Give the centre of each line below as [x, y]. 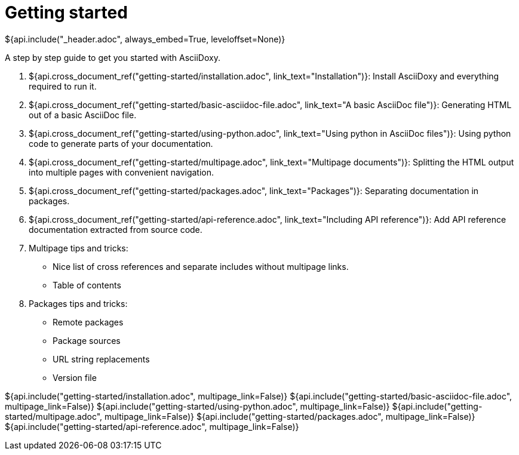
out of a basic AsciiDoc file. [83, 115]
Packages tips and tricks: [78, 303]
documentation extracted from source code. [116, 229]
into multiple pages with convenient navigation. [122, 172]
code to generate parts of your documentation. [121, 143]
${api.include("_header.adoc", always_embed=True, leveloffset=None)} [145, 39]
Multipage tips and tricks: [79, 248]
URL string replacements [101, 359]
